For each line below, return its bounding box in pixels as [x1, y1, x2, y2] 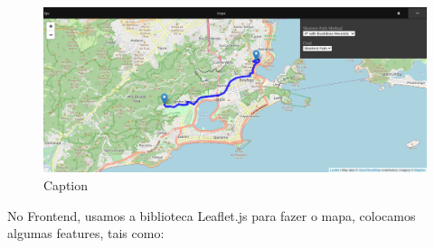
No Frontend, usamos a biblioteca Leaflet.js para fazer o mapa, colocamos [7, 206, 416, 225]
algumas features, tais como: [7, 224, 165, 243]
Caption [43, 176, 89, 195]
